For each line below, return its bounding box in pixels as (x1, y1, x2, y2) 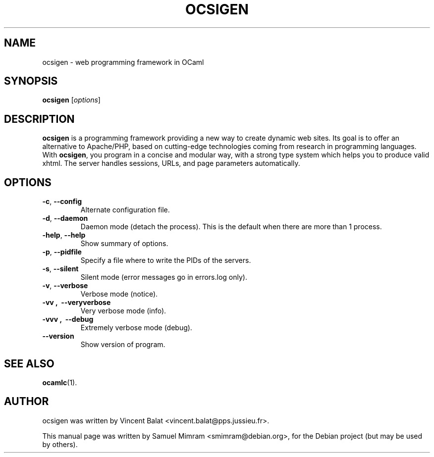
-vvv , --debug (42, 315, 94, 324)
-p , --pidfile (42, 248, 82, 256)
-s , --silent (42, 264, 79, 273)
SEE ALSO (4, 357, 54, 370)
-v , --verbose (42, 281, 88, 290)
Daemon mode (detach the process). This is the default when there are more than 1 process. (80, 222, 382, 231)
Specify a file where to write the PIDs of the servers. (80, 256, 251, 265)
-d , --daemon (42, 214, 88, 223)
